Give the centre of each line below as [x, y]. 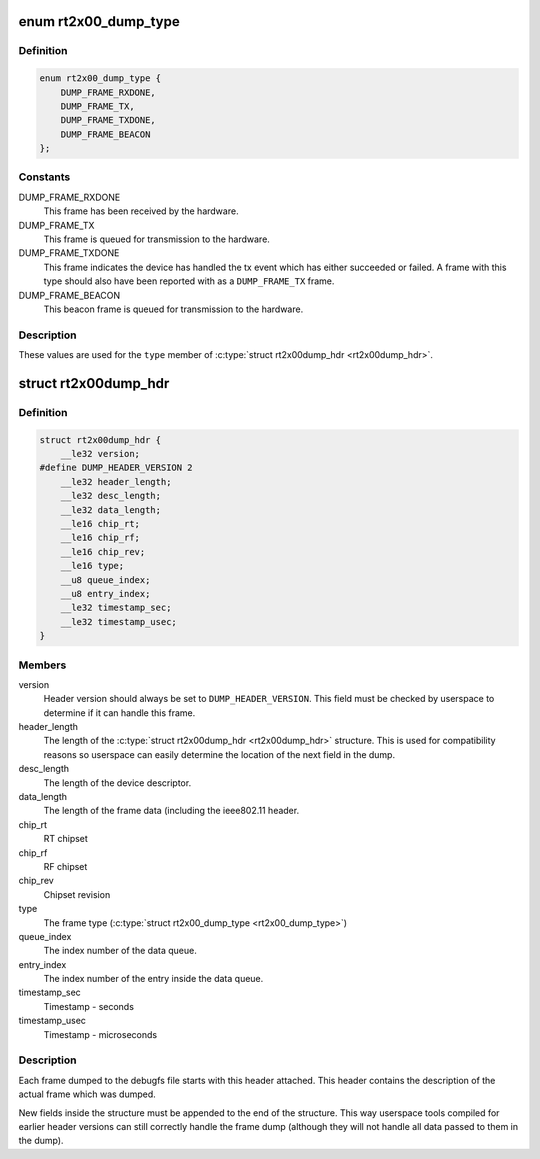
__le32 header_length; [116, 481]
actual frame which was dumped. [87, 1094]
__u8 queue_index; [105, 579]
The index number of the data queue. [120, 951]
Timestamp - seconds [89, 1006]
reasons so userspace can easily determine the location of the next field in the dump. [219, 754]
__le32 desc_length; [111, 496]
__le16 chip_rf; [100, 538]
